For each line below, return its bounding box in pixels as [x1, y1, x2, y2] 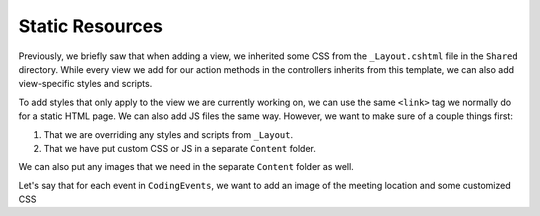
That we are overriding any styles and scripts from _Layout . [43, 128, 294, 140]
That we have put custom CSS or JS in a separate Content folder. [43, 142, 317, 154]
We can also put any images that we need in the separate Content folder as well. [18, 161, 354, 173]
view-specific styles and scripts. [18, 78, 153, 90]
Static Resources [18, 15, 164, 37]
